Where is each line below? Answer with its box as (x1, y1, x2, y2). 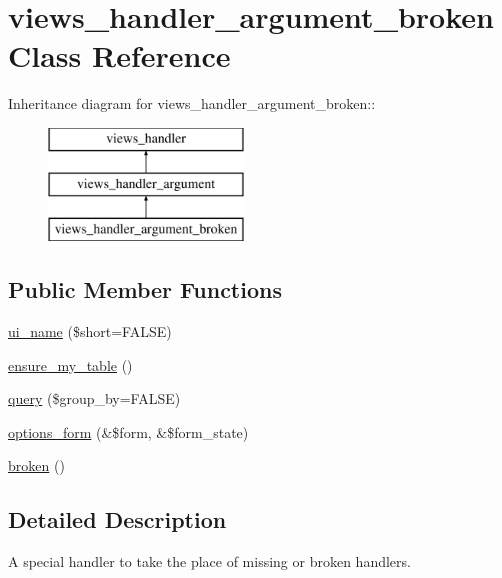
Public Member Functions (8, 274, 282, 305)
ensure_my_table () (8, 354, 133, 375)
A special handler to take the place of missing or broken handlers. (8, 551, 411, 572)
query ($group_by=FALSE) (8, 388, 181, 409)
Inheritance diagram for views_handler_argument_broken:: (8, 93, 376, 114)
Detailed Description (8, 504, 227, 535)
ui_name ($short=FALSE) (8, 321, 172, 342)
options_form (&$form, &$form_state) (8, 421, 249, 442)
